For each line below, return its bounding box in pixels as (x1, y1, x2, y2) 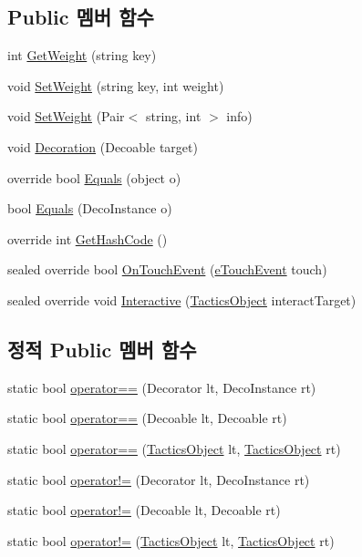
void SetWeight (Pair (7, 107, 125, 126)
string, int (145, 107, 202, 126)
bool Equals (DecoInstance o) (7, 199, 172, 218)
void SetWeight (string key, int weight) (7, 76, 224, 95)
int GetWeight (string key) (7, 46, 157, 65)
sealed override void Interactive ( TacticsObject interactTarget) (7, 290, 357, 309)
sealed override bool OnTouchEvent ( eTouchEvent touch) (7, 260, 327, 279)
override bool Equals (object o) (7, 168, 181, 187)
